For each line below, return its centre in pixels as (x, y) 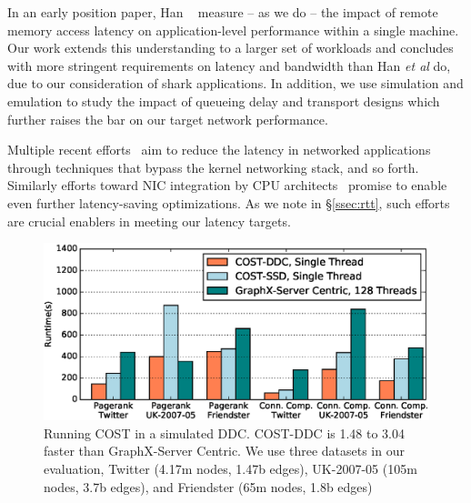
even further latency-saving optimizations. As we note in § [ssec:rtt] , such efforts (229, 202)
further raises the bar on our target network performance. (168, 119)
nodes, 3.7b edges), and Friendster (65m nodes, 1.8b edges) (208, 486)
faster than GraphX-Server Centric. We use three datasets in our (224, 451)
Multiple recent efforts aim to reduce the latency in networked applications (219, 150)
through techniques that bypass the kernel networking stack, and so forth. (213, 167)
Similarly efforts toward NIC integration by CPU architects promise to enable (227, 185)
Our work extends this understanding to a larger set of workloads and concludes (230, 48)
